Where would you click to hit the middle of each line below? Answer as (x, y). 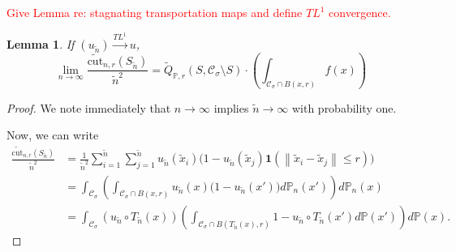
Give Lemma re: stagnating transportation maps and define (155, 12)
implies (231, 107)
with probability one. (344, 107)
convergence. (360, 12)
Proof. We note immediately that (89, 107)
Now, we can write (53, 135)
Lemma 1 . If (41, 43)
